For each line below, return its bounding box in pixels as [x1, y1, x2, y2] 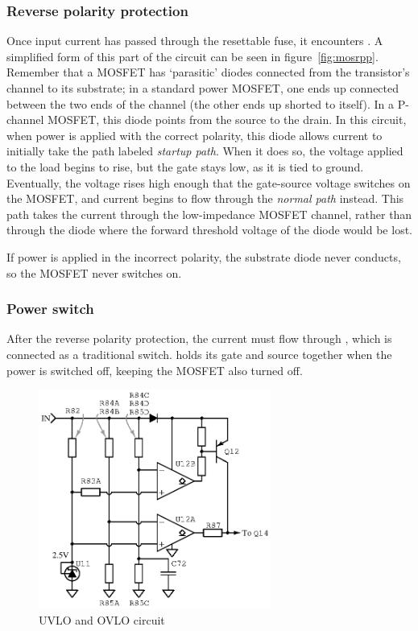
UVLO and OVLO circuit [39, 611, 165, 628]
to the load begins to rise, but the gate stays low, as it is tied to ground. [6, 158, 364, 175]
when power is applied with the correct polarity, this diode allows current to [6, 126, 383, 143]
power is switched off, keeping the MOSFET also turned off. [6, 361, 303, 378]
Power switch [6, 299, 94, 319]
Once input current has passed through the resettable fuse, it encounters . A [6, 32, 383, 49]
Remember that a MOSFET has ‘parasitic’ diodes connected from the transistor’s [6, 64, 410, 80]
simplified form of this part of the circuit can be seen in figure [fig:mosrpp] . [6, 47, 379, 64]
